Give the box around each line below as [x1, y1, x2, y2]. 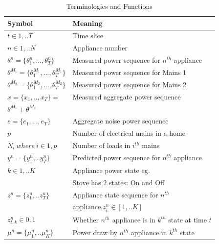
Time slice [72, 30, 103, 41]
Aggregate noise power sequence [72, 116, 169, 126]
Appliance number [72, 43, 128, 53]
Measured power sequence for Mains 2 [72, 79, 187, 89]
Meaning [72, 18, 103, 28]
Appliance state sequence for [72, 189, 158, 199]
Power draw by [72, 227, 117, 237]
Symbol [7, 18, 33, 28]
